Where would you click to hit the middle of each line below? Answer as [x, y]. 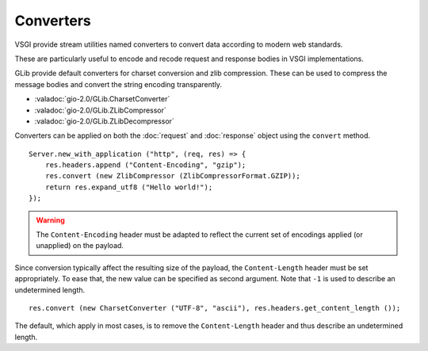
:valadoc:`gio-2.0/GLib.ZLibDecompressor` [104, 121]
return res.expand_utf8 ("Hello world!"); [129, 187]
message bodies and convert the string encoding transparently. [118, 84]
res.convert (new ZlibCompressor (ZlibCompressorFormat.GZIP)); [172, 176]
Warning [50, 220]
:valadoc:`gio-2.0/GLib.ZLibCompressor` [100, 110]
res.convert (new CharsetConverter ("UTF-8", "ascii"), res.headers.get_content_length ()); [215, 308]
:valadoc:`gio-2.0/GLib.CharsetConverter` [102, 99]
